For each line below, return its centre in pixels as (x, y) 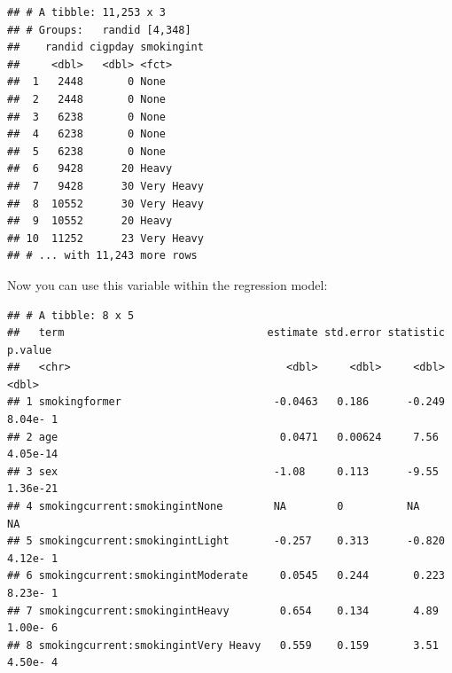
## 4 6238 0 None (86, 134)
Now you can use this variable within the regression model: (168, 284)
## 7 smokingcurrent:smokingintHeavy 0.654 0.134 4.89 (223, 610)
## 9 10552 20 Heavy (90, 221)
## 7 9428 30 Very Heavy (105, 186)
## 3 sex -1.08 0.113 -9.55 (223, 471)
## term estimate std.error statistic (226, 333)
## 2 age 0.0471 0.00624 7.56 (223, 437)
